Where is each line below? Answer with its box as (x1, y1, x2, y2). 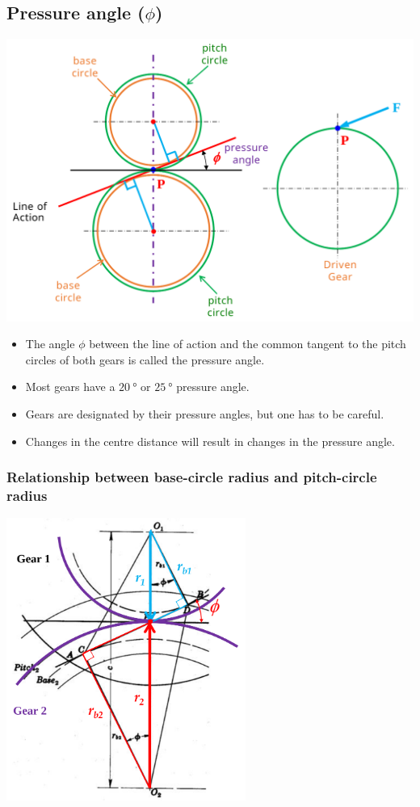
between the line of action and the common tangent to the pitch (89, 335, 406, 352)
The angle (25, 335, 75, 352)
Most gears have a (25, 378, 115, 395)
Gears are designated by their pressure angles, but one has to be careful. (25, 406, 384, 422)
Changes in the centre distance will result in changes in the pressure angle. (25, 432, 395, 449)
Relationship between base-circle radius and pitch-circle (6, 467, 377, 487)
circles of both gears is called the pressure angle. (25, 351, 265, 368)
